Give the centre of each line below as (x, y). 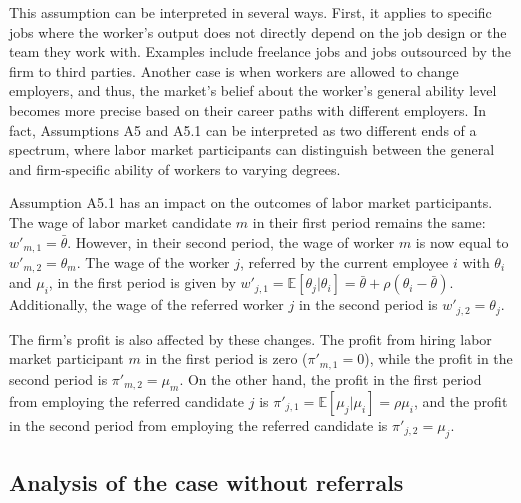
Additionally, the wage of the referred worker (146, 304)
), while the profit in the (438, 358)
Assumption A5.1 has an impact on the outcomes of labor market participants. (251, 202)
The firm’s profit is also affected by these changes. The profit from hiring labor (250, 338)
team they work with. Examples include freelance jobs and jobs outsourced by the (260, 51)
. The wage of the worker (153, 261)
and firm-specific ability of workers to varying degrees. (175, 168)
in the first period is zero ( (226, 358)
